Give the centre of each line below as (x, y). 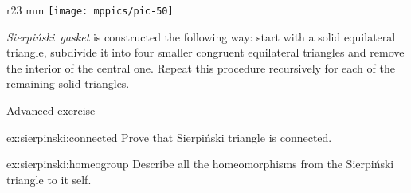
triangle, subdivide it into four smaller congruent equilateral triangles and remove (205, 52)
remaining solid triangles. (68, 83)
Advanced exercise (51, 110)
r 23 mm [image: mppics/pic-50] (90, 10)
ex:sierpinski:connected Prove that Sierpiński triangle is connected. (169, 137)
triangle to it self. (49, 179)
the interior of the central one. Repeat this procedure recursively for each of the (201, 67)
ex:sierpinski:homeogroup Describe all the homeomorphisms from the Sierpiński (200, 164)
